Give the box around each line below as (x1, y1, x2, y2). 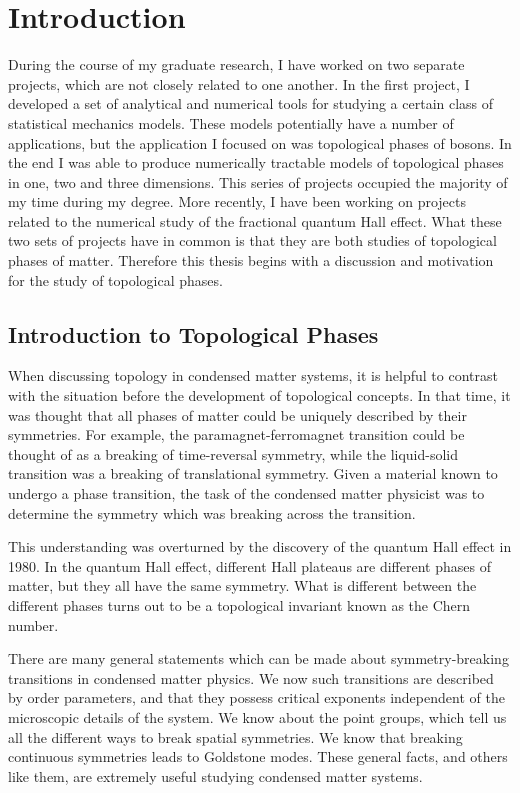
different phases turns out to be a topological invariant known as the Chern (8, 594, 471, 615)
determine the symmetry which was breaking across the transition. (8, 502, 416, 523)
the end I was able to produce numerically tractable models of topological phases (8, 152, 504, 173)
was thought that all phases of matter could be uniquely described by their (8, 404, 467, 425)
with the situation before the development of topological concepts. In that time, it (8, 385, 511, 406)
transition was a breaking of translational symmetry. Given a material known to (8, 463, 498, 484)
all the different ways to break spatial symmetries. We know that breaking (8, 726, 463, 747)
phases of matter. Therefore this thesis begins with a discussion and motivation (8, 250, 494, 271)
